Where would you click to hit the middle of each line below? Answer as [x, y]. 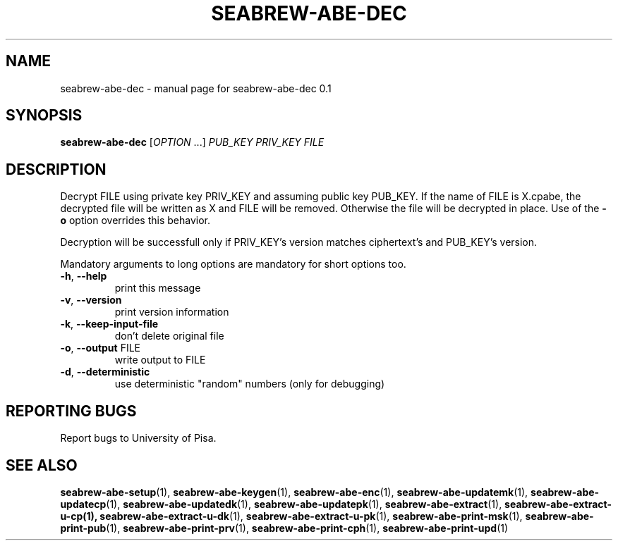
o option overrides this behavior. [135, 221]
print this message [158, 288]
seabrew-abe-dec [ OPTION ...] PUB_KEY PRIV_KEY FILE [192, 142]
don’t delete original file [169, 336]
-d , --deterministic [105, 372]
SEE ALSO [42, 465]
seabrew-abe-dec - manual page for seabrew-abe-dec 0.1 [196, 88]
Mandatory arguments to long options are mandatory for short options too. [233, 264]
